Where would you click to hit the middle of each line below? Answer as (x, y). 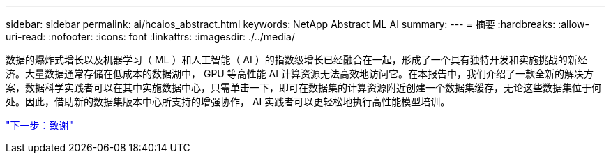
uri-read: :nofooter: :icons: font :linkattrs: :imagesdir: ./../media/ (151, 37)
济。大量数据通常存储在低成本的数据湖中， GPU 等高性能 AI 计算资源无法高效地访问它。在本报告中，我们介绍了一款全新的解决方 (300, 74)
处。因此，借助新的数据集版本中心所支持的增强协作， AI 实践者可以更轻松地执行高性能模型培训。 (228, 101)
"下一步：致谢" (40, 125)
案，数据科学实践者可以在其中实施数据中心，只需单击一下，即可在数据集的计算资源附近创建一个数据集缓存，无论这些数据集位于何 (303, 88)
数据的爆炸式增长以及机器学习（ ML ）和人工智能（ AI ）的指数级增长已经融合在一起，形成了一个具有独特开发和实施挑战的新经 (296, 60)
